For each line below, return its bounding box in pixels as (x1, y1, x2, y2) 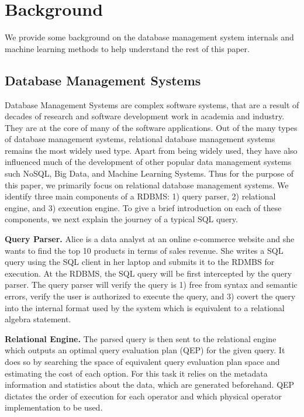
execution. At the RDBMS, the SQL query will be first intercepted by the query (5, 267, 292, 279)
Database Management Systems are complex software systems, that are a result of (5, 98, 299, 111)
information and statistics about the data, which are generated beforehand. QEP (5, 378, 295, 391)
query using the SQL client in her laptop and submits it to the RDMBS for (5, 256, 275, 268)
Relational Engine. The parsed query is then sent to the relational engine (5, 332, 277, 344)
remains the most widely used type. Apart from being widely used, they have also (5, 144, 298, 156)
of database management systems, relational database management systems (5, 133, 275, 145)
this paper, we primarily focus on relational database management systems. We (5, 178, 289, 191)
